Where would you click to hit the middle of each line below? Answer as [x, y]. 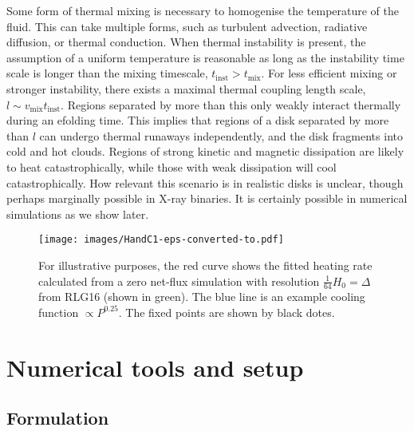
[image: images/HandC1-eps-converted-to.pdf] [161, 240]
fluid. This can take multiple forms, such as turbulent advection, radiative [187, 26]
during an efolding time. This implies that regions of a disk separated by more [198, 120]
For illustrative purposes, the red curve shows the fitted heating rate [205, 265]
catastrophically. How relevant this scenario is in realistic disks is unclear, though [205, 182]
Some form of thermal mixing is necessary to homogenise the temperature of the [203, 10]
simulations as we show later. [78, 214]
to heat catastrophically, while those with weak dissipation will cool [172, 166]
